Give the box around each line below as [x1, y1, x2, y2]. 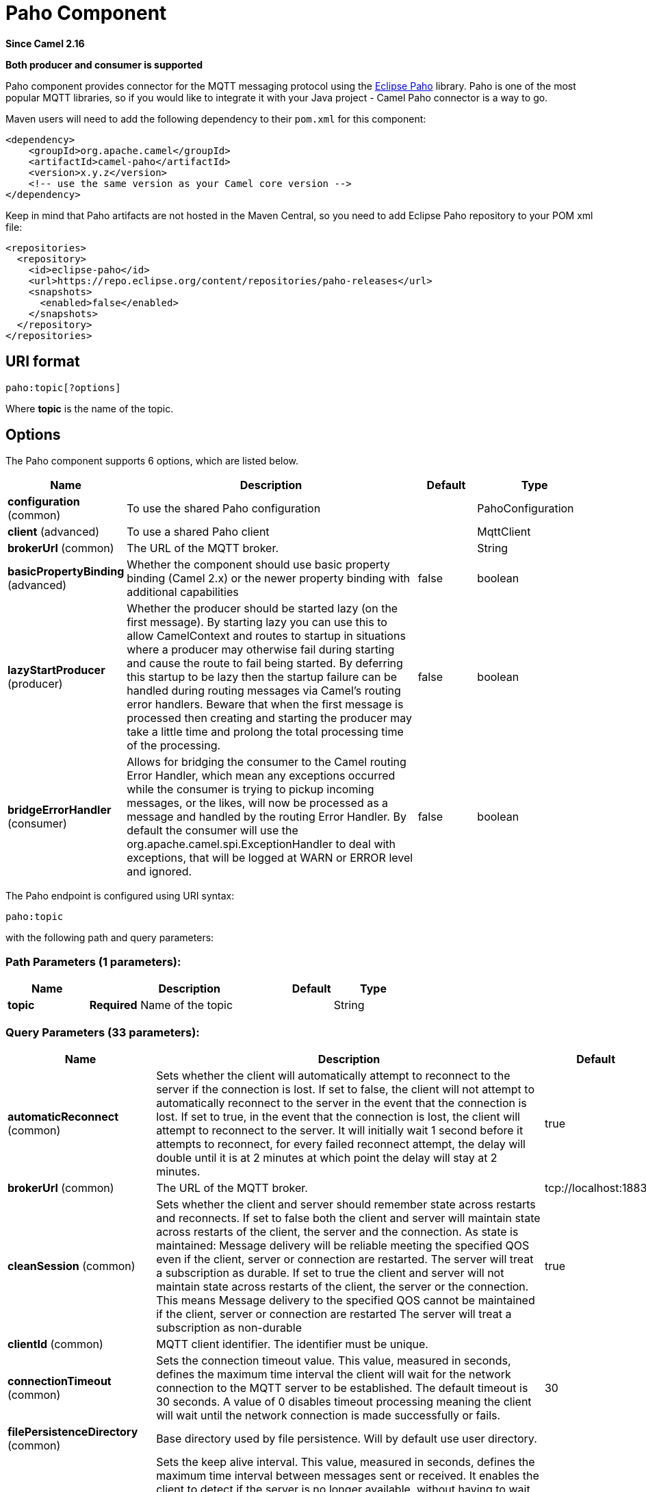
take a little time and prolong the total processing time [127, 725, 404, 739]
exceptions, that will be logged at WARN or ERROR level [127, 851, 413, 865]
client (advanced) [8, 525, 100, 539]
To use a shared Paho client [127, 525, 270, 539]
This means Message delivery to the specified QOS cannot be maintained [156, 1293, 535, 1307]
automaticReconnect [8, 1109, 119, 1123]
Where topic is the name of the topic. [5, 402, 174, 414]
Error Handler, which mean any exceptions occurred [127, 769, 396, 783]
